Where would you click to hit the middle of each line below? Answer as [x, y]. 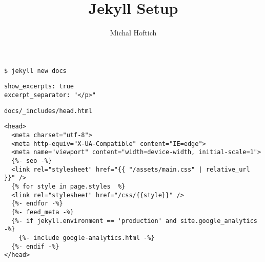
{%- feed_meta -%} [43, 212]
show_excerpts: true [39, 87]
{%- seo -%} [32, 161]
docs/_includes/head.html [48, 111]
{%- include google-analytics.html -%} [87, 238]
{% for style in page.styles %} [68, 186]
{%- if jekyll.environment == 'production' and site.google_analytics [134, 221]
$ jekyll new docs [35, 71]
